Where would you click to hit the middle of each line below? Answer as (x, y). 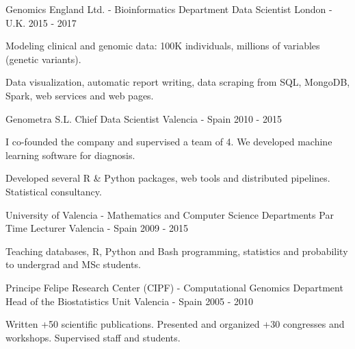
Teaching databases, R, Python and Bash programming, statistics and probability (177, 251)
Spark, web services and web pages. (80, 95)
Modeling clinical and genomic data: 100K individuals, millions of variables (163, 46)
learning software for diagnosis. (70, 155)
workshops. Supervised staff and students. (93, 337)
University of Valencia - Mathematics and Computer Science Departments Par (170, 214)
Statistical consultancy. (54, 191)
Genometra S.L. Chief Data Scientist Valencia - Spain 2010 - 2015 (144, 118)
